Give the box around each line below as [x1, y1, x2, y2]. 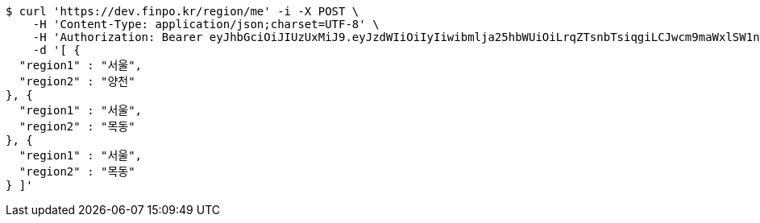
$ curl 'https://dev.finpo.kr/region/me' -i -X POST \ [6, 5, 359, 18]
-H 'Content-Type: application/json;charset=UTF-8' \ [32, 18, 380, 31]
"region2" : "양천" [19, 75, 135, 88]
